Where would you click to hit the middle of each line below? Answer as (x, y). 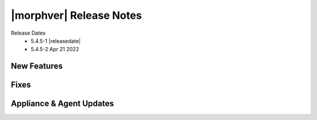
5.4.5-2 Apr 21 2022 (55, 49)
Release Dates (28, 33)
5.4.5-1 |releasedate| (56, 41)
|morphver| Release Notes (76, 15)
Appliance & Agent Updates (63, 104)
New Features (37, 66)
